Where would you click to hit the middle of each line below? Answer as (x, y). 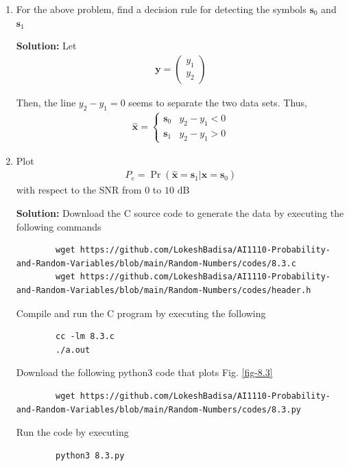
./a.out (73, 350)
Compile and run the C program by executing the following (141, 313)
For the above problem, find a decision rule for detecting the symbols (161, 9)
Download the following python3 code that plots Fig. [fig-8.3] (144, 372)
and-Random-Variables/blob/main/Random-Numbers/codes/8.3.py (159, 409)
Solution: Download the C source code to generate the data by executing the (180, 213)
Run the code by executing (72, 432)
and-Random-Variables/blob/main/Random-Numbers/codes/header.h (164, 290)
